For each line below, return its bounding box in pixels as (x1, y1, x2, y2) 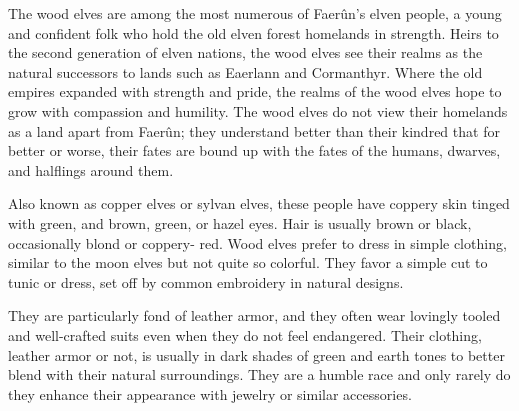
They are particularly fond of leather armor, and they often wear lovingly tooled (8, 305, 501, 326)
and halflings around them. (8, 159, 174, 180)
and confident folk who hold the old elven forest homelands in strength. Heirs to (8, 22, 499, 43)
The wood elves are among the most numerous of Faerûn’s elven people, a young (8, 3, 502, 23)
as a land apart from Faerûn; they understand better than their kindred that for (8, 120, 500, 141)
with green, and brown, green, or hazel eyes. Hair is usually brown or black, (8, 212, 472, 233)
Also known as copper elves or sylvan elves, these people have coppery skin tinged (8, 193, 510, 214)
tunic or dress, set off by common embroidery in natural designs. (8, 271, 404, 292)
